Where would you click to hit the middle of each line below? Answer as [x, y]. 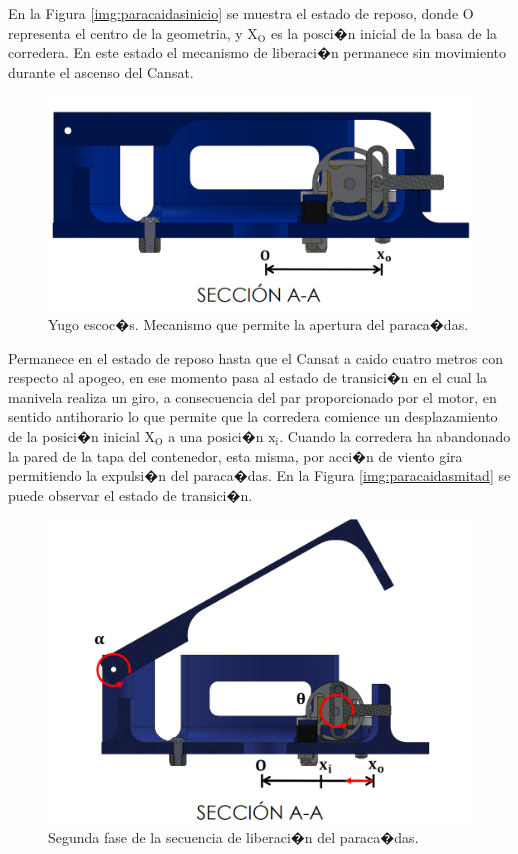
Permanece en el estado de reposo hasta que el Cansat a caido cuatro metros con [255, 357]
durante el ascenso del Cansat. [101, 71]
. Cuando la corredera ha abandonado [395, 436]
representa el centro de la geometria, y [125, 32]
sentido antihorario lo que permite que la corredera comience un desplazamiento [253, 416]
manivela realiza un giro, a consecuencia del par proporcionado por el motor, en [252, 396]
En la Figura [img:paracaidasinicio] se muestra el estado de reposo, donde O [241, 13]
